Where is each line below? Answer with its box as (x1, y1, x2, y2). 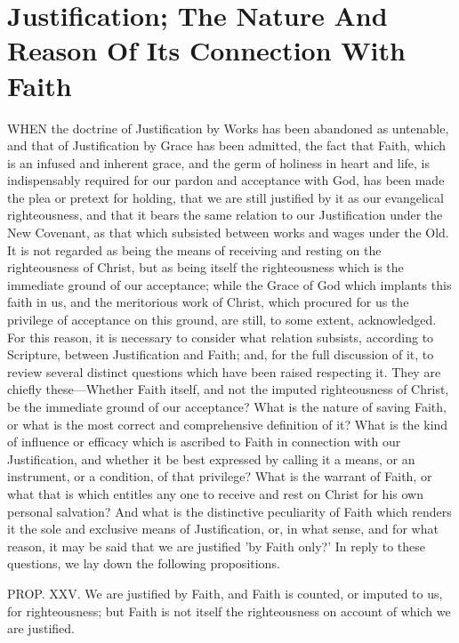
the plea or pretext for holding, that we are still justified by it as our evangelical (7, 188, 444, 206)
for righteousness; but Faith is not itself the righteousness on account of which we (7, 601, 451, 620)
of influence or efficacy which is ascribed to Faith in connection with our (7, 432, 401, 451)
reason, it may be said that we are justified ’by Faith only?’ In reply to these (7, 536, 426, 555)
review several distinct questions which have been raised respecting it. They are (7, 362, 441, 381)
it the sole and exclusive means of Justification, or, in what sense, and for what (7, 519, 439, 538)
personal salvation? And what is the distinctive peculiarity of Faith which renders (7, 502, 452, 520)
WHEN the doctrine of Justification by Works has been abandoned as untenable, (7, 118, 449, 137)
